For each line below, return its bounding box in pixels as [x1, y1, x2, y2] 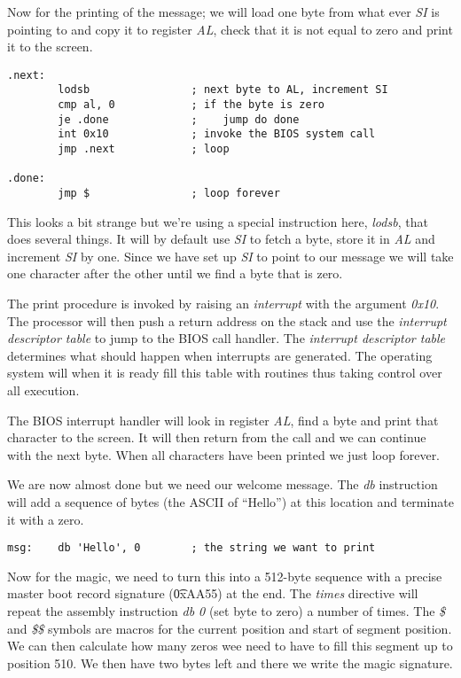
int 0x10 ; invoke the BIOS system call [58, 128, 376, 141]
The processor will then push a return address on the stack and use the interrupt [7, 311, 447, 330]
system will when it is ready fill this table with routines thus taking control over [7, 363, 442, 382]
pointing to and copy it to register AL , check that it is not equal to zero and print [7, 19, 453, 38]
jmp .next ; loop [58, 143, 230, 156]
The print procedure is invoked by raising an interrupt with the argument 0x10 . [7, 294, 440, 313]
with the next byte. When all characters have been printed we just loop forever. [7, 445, 441, 464]
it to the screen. [7, 37, 93, 56]
